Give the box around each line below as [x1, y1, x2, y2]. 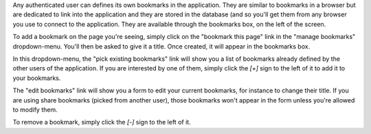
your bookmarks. [12, 74, 61, 82]
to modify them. [12, 105, 58, 113]
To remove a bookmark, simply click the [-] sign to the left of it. [12, 118, 192, 126]
